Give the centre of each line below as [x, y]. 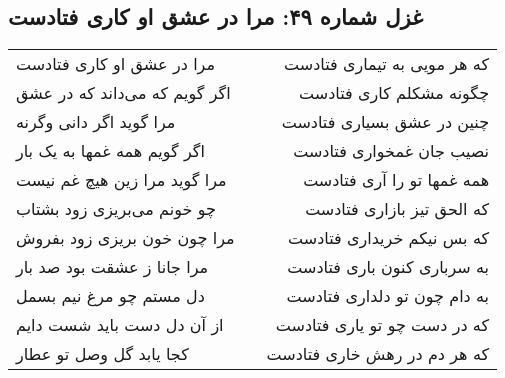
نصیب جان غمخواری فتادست [391, 151]
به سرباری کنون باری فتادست [388, 267]
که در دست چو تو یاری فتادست [382, 325]
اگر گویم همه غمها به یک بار [110, 151]
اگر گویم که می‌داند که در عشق [123, 93]
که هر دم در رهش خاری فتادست [378, 354]
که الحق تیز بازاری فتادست [397, 209]
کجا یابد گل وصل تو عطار [102, 354]
